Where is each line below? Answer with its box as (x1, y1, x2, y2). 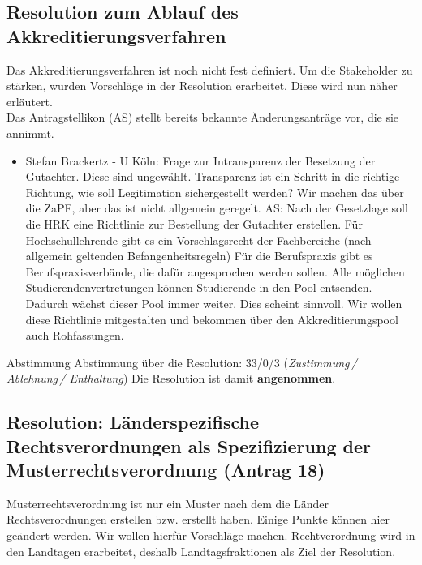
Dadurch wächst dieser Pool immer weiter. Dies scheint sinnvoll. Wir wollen (25, 294, 403, 311)
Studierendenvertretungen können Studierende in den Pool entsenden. (25, 279, 372, 296)
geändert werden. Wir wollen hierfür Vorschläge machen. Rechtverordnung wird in (6, 527, 416, 544)
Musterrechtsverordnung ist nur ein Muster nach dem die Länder (6, 494, 329, 511)
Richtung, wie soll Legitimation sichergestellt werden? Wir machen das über (25, 183, 404, 200)
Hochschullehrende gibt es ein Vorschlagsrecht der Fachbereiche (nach (25, 231, 372, 248)
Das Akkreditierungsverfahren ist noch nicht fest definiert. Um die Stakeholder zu (6, 61, 413, 78)
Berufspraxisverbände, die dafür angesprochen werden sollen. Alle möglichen (25, 263, 405, 280)
